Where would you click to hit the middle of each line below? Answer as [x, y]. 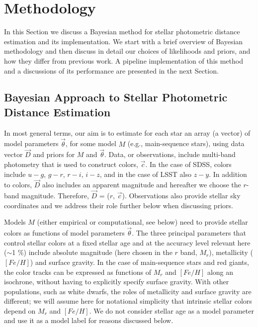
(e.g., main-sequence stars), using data [186, 143]
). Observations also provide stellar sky [181, 196]
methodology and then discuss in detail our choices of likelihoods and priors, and [127, 51]
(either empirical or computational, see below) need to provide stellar [142, 222]
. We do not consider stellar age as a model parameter [172, 310]
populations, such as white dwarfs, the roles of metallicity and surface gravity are [128, 291]
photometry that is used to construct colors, [71, 164]
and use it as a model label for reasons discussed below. [89, 320]
